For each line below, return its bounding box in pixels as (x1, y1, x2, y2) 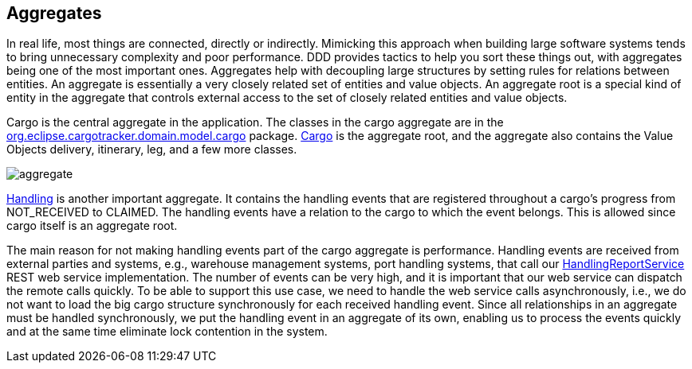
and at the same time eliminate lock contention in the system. (6, 324, 328, 339)
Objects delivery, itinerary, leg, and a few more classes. (6, 142, 297, 157)
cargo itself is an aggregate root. (6, 219, 178, 233)
